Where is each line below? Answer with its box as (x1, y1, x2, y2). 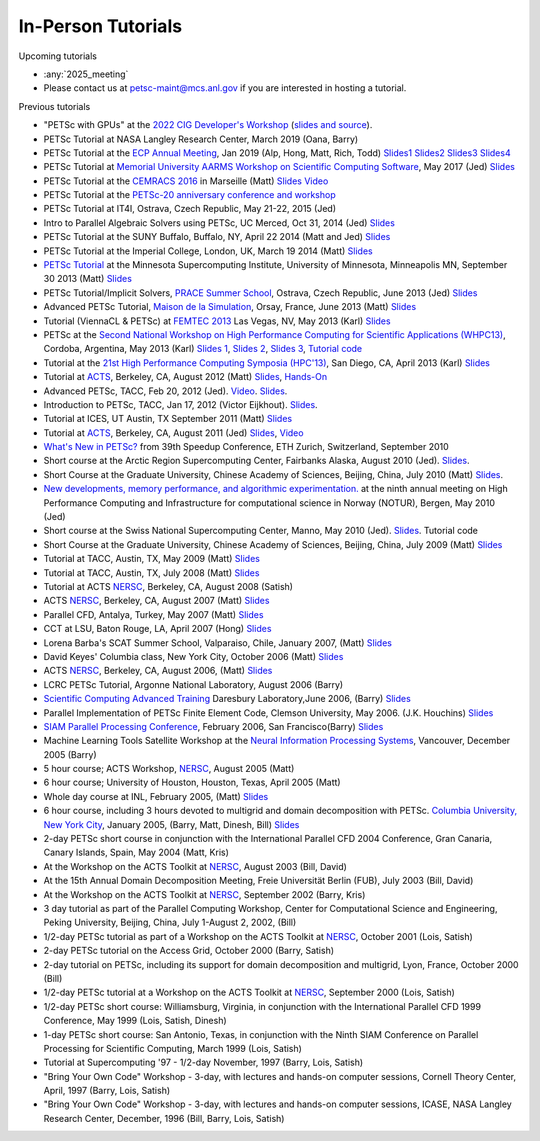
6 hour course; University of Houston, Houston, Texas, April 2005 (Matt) (43, 776, 341, 789)
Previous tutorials (18, 100, 91, 112)
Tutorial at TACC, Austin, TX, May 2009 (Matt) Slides (43, 553, 260, 565)
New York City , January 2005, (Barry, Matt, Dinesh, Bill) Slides (43, 818, 300, 830)
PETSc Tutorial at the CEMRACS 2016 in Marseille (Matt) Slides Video (43, 175, 329, 187)
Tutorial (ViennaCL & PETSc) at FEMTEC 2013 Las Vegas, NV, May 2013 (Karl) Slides (43, 315, 391, 327)
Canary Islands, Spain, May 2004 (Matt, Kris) (43, 846, 230, 859)
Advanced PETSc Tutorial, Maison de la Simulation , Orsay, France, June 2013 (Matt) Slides (43, 301, 417, 313)
